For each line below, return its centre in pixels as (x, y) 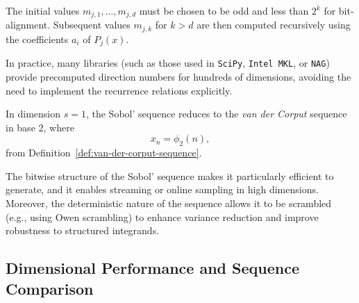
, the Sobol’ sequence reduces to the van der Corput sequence (216, 114)
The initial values (43, 10)
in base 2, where (40, 127)
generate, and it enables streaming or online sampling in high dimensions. (162, 189)
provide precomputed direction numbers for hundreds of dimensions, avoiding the (178, 77)
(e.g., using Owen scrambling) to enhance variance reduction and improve (162, 216)
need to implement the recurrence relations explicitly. (119, 90)
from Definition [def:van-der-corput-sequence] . (104, 153)
